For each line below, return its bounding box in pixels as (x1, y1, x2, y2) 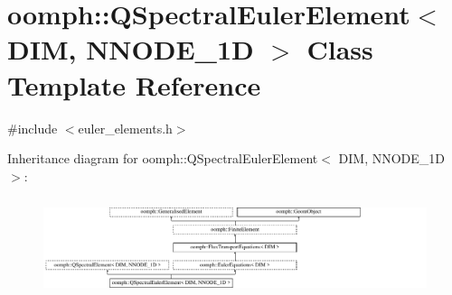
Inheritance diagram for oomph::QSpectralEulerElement (7, 149, 318, 168)
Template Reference (7, 66, 261, 103)
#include (7, 118, 58, 137)
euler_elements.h (78, 118, 173, 137)
